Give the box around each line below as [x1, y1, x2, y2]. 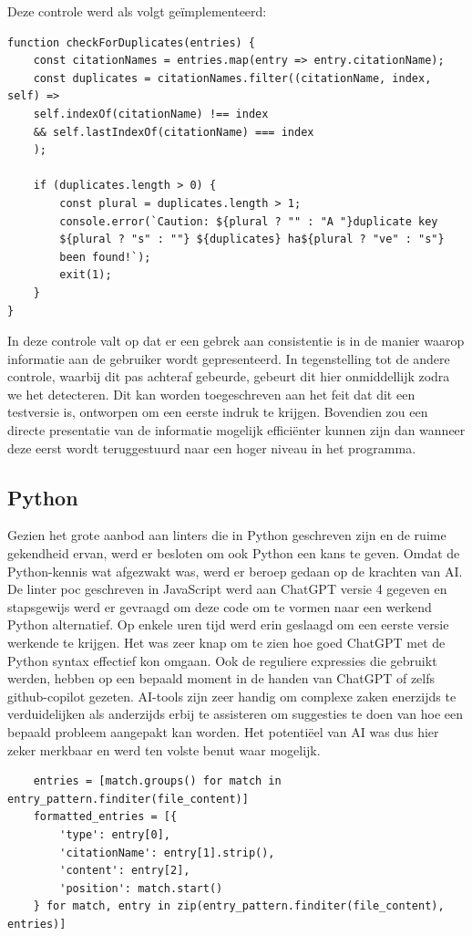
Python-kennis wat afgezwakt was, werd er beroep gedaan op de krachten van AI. [7, 561, 463, 580]
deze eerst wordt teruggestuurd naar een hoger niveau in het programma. [7, 438, 416, 457]
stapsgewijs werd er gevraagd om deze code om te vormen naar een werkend [7, 597, 432, 616]
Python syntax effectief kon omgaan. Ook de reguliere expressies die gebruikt [7, 650, 437, 670]
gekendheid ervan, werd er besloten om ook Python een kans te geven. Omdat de [7, 544, 460, 563]
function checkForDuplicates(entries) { [7, 36, 256, 49]
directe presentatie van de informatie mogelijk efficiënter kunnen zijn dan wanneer [7, 421, 466, 440]
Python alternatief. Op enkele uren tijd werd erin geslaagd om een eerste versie [7, 615, 449, 634]
